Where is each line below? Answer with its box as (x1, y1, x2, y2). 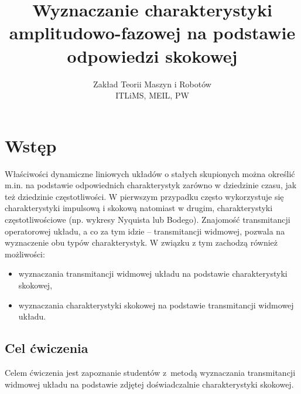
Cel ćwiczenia (5, 339, 88, 357)
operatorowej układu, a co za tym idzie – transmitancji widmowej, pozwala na (5, 225, 285, 237)
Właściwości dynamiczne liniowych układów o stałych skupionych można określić (5, 167, 295, 179)
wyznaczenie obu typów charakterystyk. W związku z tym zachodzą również (5, 236, 278, 249)
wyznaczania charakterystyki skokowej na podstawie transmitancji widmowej (18, 298, 294, 311)
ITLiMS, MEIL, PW (115, 89, 189, 101)
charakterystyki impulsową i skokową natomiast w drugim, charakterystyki (5, 202, 273, 214)
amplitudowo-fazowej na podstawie (9, 21, 296, 45)
